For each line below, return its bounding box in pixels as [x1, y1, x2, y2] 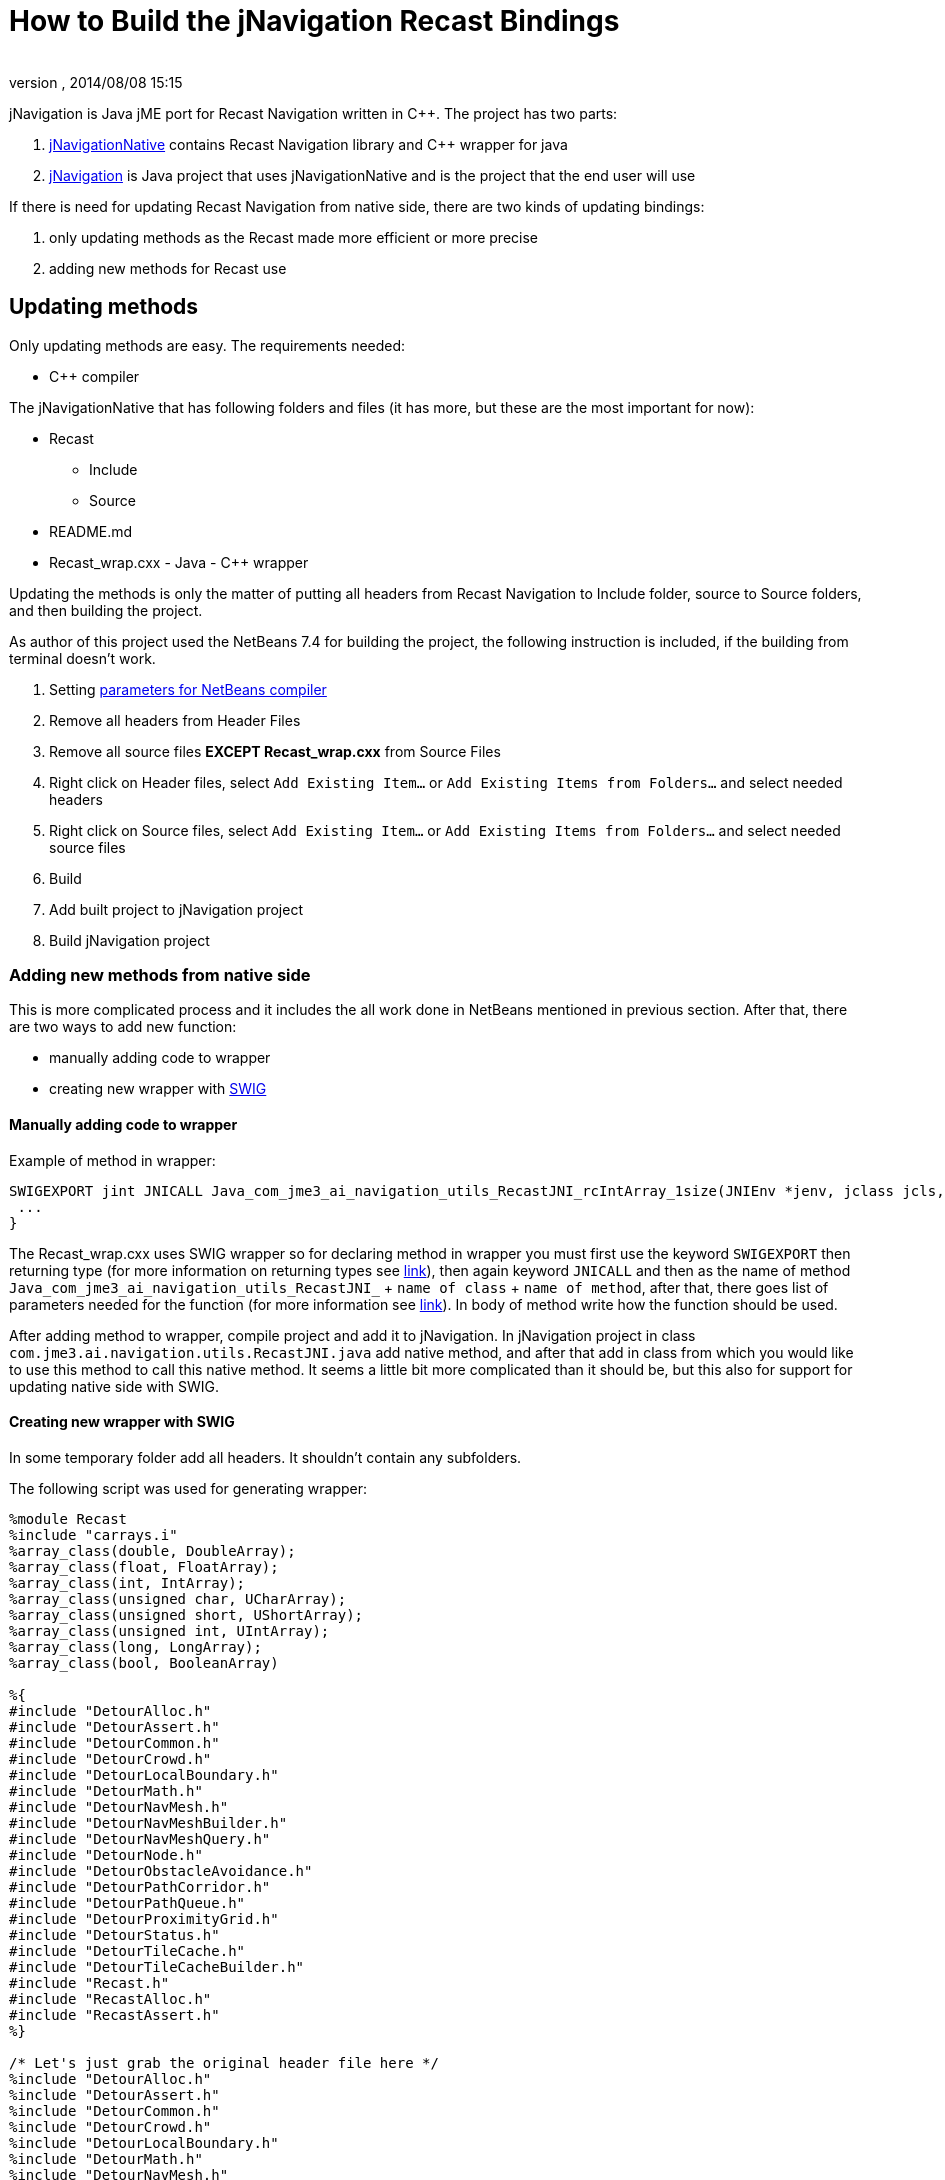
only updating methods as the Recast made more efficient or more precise [49, 228, 538, 246]
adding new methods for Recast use [49, 259, 287, 277]
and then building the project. [9, 601, 203, 619]
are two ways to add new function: [9, 1018, 237, 1036]
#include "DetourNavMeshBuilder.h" [9, 1814, 288, 1831]
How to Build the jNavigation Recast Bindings [9, 4, 620, 38]
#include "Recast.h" [9, 1974, 170, 1991]
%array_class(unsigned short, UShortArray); [9, 1606, 364, 1623]
